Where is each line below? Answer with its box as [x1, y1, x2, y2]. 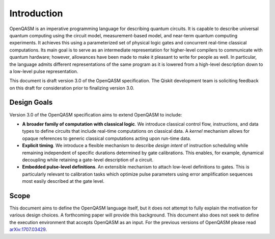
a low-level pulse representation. [9, 68, 78, 74]
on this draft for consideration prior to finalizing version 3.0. [9, 85, 134, 91]
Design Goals [9, 98, 53, 107]
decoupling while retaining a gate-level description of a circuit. [22, 156, 154, 163]
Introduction [9, 8, 63, 19]
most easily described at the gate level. [22, 178, 104, 184]
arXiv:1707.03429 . [9, 226, 47, 232]
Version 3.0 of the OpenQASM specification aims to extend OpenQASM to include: [9, 111, 182, 117]
